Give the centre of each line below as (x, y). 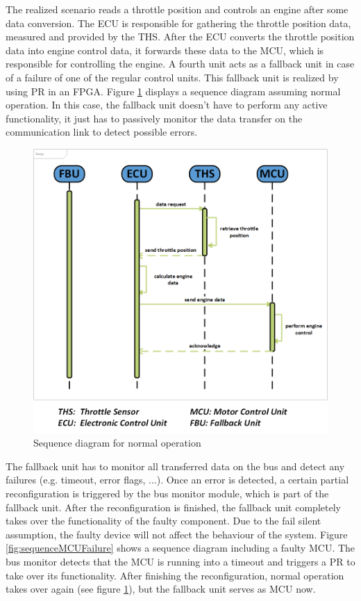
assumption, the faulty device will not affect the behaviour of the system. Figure (177, 534)
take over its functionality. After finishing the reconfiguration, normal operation (175, 575)
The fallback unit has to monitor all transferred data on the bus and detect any (175, 466)
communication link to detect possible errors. (102, 132)
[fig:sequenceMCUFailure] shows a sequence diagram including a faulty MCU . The (180, 548)
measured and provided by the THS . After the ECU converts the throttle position (180, 37)
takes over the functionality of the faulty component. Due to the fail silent (163, 521)
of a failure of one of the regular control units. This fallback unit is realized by (172, 77)
